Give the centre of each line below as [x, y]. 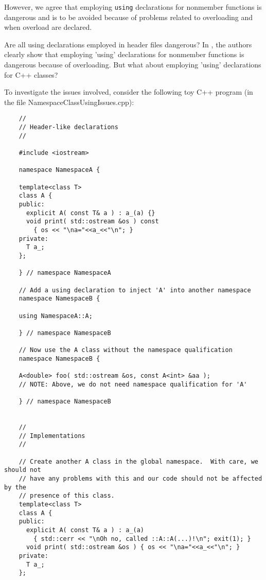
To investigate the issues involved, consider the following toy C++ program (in [129, 92]
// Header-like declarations [68, 127]
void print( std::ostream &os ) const [92, 222]
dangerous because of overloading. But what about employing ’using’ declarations [133, 65]
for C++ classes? [31, 74]
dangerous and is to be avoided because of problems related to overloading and [129, 17]
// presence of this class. [67, 496]
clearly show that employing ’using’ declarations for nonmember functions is [124, 54]
